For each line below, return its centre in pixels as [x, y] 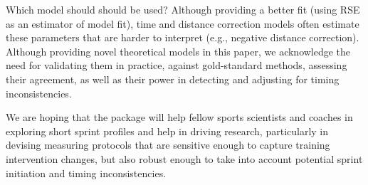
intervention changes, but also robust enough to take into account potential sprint [184, 158]
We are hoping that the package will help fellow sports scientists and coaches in [179, 117]
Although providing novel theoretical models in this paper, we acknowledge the [178, 51]
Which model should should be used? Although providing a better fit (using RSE [183, 9]
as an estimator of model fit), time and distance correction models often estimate [183, 23]
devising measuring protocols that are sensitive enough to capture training [168, 145]
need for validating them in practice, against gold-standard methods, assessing [177, 65]
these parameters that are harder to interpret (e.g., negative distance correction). [183, 37]
